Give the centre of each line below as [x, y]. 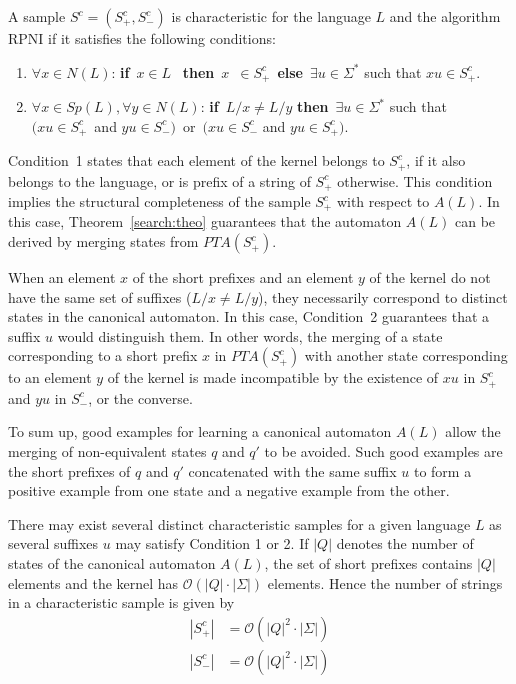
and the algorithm [445, 16]
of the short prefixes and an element [243, 277]
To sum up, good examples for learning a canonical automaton [200, 431]
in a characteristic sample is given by [121, 602]
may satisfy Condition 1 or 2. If [212, 543]
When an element [62, 277]
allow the [473, 431]
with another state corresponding [406, 355]
